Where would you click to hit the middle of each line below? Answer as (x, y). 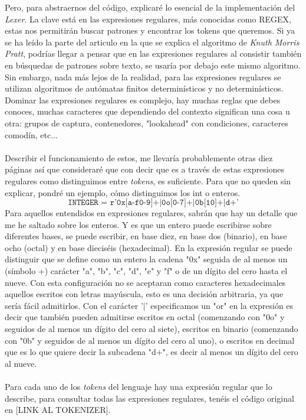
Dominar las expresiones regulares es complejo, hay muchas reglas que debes (143, 100)
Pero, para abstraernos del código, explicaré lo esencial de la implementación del (150, 7)
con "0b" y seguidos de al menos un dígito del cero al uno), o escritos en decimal (150, 340)
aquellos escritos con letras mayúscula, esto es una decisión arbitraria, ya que (144, 294)
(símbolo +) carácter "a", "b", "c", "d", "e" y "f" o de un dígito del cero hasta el (146, 271)
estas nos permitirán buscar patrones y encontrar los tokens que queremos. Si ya (150, 30)
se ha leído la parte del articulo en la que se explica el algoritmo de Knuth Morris (152, 42)
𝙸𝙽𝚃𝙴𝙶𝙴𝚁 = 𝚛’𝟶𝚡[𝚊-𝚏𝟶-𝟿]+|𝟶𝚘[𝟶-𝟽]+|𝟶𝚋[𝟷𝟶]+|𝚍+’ (153, 203)
